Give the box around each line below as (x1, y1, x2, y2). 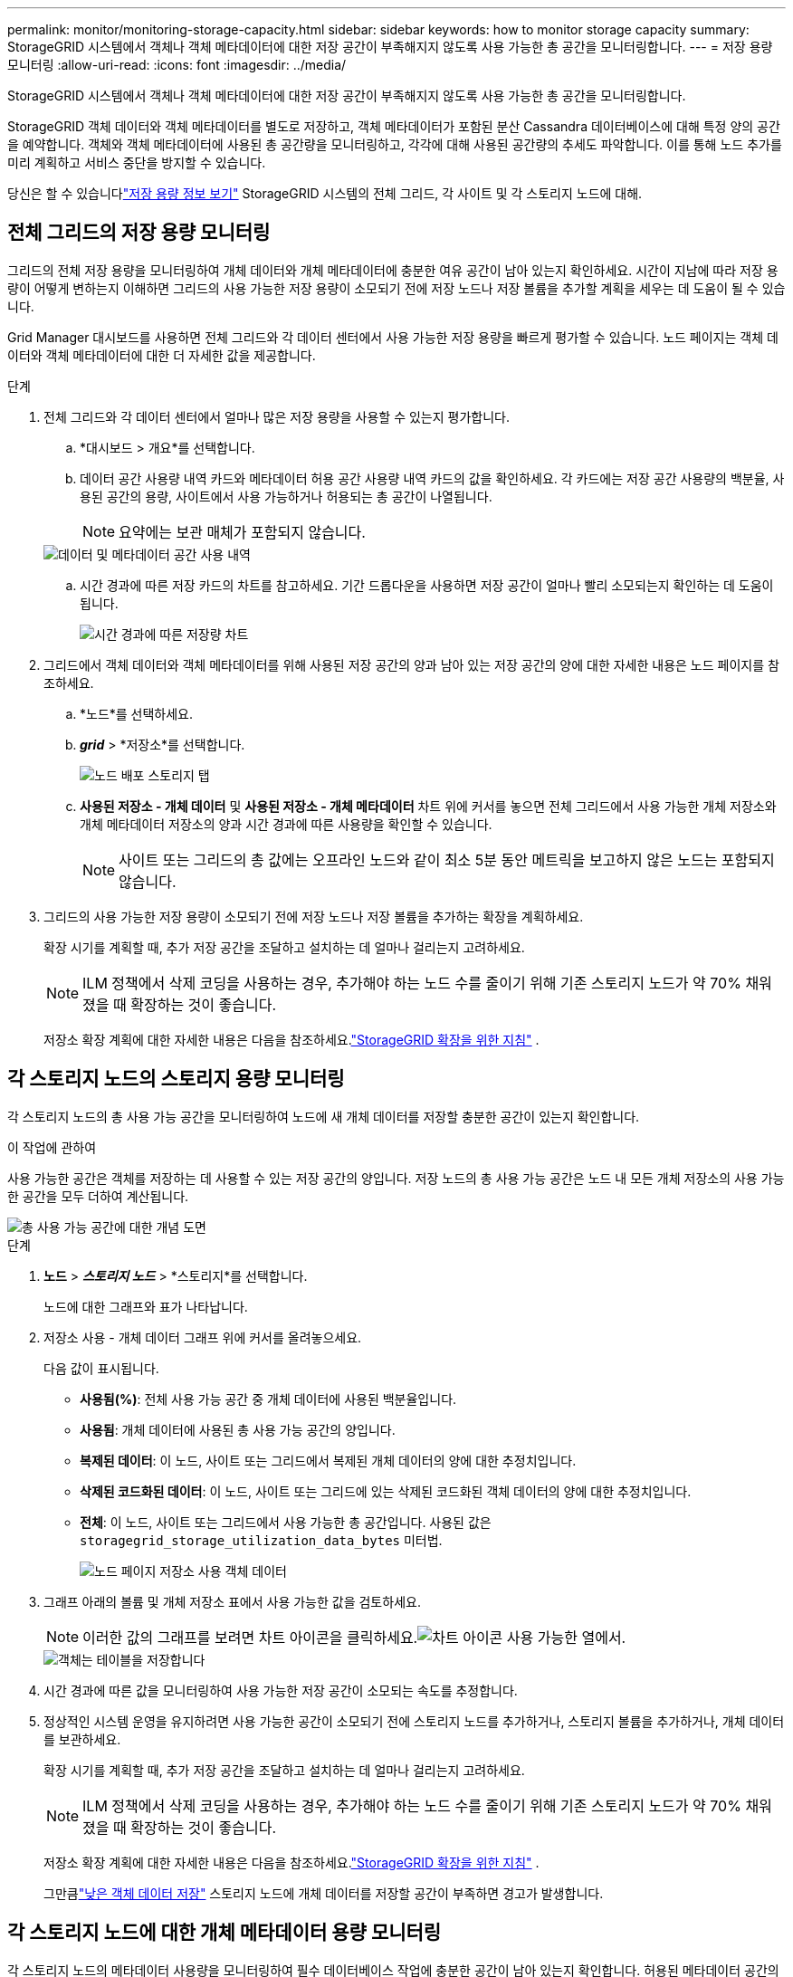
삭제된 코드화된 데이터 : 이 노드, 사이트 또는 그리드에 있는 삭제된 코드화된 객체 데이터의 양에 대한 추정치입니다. (80, 1483, 692, 1499)
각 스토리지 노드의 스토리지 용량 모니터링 (7, 1067, 345, 1091)
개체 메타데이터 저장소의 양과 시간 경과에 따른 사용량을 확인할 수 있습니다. (80, 816, 492, 832)
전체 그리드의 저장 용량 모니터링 (7, 221, 271, 244)
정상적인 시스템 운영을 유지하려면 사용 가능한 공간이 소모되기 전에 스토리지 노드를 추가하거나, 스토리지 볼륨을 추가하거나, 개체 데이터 (43, 1713, 785, 1729)
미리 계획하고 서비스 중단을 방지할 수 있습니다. (7, 155, 266, 170)
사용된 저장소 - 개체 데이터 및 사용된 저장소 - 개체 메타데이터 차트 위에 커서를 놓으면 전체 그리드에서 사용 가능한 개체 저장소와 (80, 797, 777, 814)
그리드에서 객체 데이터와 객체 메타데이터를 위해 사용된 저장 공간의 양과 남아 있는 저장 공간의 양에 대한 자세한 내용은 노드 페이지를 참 (43, 656, 779, 673)
